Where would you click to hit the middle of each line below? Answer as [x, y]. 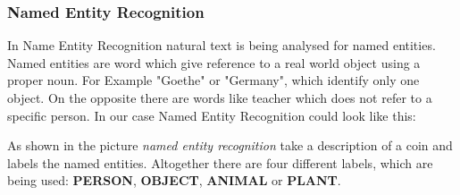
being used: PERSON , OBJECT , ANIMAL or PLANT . [174, 180]
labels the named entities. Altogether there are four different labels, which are [220, 162]
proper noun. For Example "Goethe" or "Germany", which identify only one [213, 80]
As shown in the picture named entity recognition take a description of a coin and [230, 145]
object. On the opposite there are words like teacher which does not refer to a [220, 97]
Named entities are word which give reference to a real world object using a [214, 62]
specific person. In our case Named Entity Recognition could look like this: [212, 115]
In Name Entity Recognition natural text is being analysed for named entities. [222, 45]
